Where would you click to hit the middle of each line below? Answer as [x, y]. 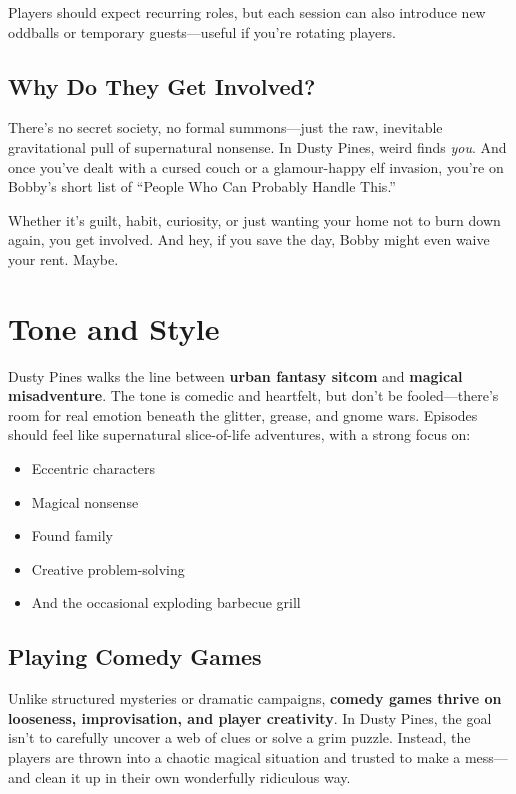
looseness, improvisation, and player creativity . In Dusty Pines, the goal [250, 717]
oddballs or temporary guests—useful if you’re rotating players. [202, 31]
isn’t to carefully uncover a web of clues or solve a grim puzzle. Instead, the [239, 737]
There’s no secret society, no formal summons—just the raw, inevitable [225, 127]
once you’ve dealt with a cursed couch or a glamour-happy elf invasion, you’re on [256, 166]
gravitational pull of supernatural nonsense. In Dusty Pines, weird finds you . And [257, 146]
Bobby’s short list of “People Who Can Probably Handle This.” [202, 186]
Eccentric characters [93, 468]
